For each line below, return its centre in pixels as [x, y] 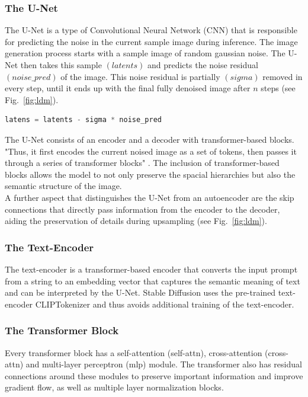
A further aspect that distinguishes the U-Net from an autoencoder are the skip [150, 197]
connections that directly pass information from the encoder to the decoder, [142, 209]
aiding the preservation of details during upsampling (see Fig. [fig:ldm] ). [136, 221]
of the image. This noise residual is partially [140, 76]
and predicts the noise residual [203, 65]
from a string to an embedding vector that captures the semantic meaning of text [153, 281]
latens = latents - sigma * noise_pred [83, 120]
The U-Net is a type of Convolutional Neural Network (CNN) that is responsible [151, 30]
